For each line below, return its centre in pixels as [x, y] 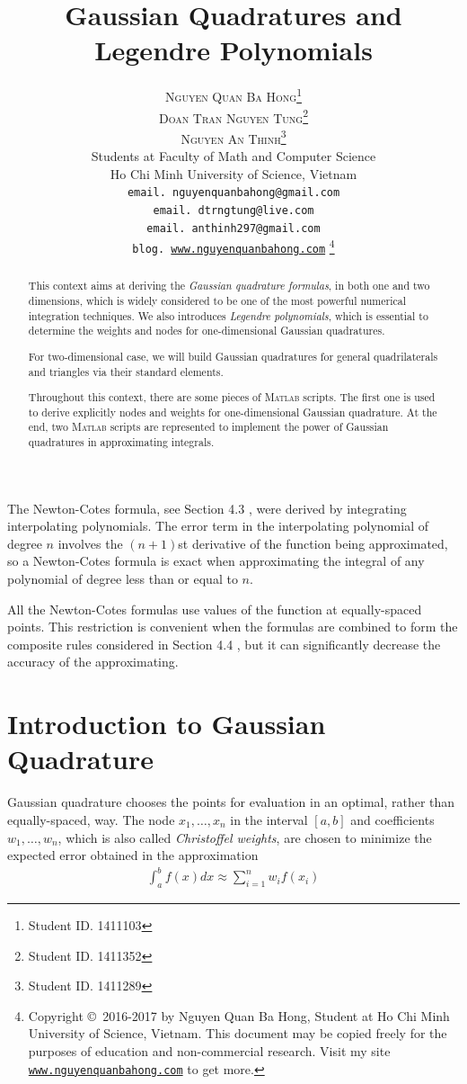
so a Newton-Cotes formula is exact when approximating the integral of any [216, 561]
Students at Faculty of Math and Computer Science [233, 156]
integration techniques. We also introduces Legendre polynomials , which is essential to [228, 315]
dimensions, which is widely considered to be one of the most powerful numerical [217, 300]
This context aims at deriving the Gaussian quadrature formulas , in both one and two [229, 286]
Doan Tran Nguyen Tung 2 [233, 116]
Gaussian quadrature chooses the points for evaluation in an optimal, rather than [231, 802]
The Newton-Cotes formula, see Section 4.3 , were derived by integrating [207, 508]
